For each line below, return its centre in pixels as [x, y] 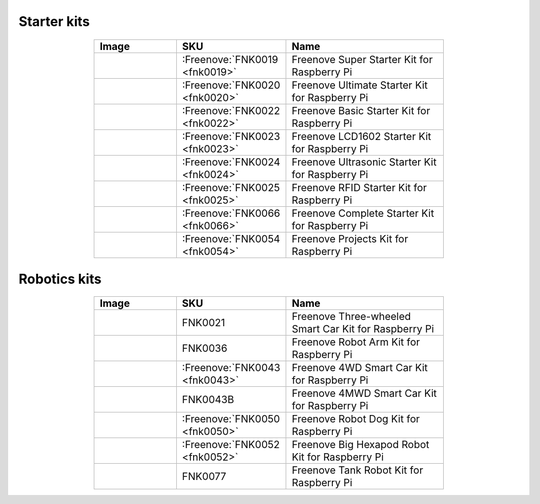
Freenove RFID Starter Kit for [359, 187]
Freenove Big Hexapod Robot [360, 445]
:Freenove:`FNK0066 [231, 213]
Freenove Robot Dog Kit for [355, 419]
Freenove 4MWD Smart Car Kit [364, 393]
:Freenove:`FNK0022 [230, 110]
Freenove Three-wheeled [351, 317]
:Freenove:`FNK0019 [230, 59]
